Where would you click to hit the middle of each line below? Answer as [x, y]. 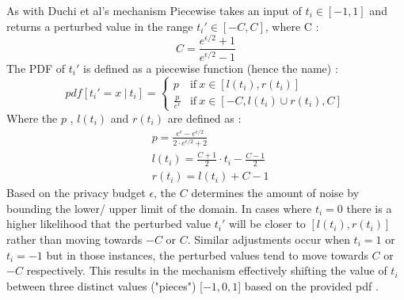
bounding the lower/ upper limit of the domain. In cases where [159, 208]
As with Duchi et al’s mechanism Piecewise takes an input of [154, 10]
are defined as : [204, 118]
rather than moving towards [74, 239]
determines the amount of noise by [275, 193]
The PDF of [36, 68]
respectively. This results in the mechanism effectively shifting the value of [207, 270]
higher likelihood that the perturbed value [109, 224]
